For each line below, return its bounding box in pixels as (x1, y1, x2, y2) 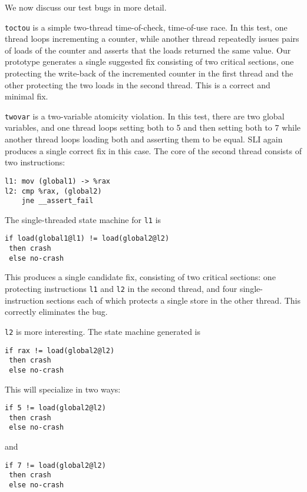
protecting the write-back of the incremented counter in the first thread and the (5, 67, 293, 79)
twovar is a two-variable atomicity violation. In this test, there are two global (5, 109, 285, 122)
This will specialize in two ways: (5, 383, 121, 395)
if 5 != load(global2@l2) (5, 404, 106, 413)
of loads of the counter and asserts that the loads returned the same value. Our (5, 44, 291, 56)
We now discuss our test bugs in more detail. (5, 1, 167, 13)
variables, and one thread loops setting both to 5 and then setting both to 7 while (5, 121, 301, 134)
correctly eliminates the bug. (5, 305, 108, 318)
